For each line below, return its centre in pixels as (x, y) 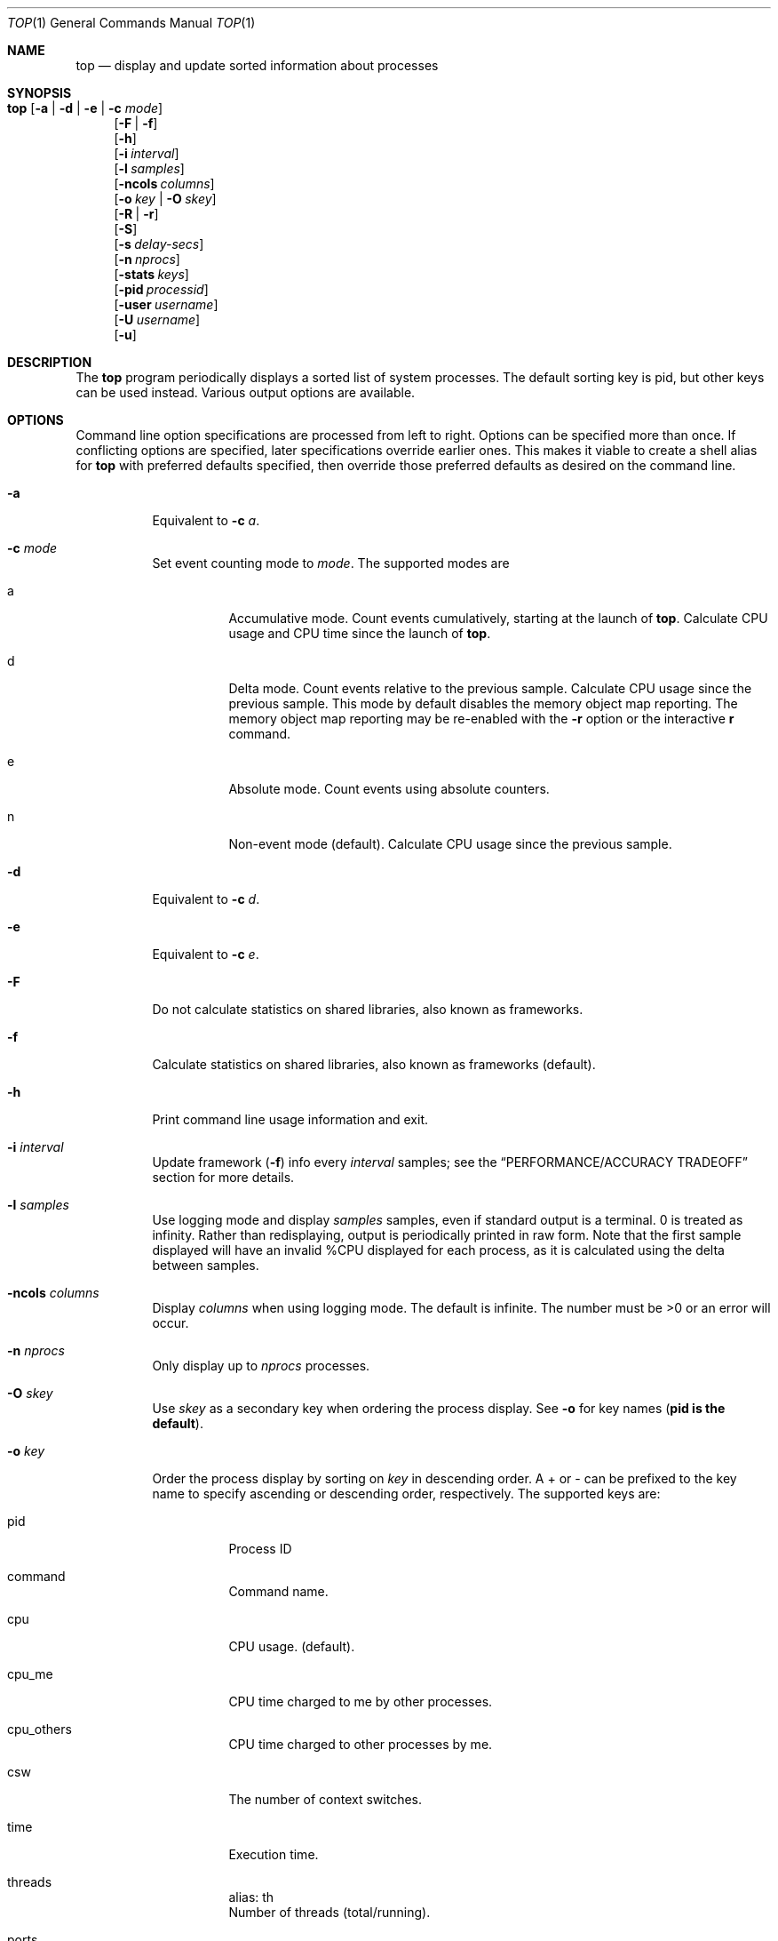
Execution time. (274, 1854)
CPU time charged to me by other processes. (361, 1701)
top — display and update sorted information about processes (257, 65)
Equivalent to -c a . (206, 520)
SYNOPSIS (40, 93)
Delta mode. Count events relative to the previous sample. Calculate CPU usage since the (490, 688)
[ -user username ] (166, 304)
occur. (171, 1323)
